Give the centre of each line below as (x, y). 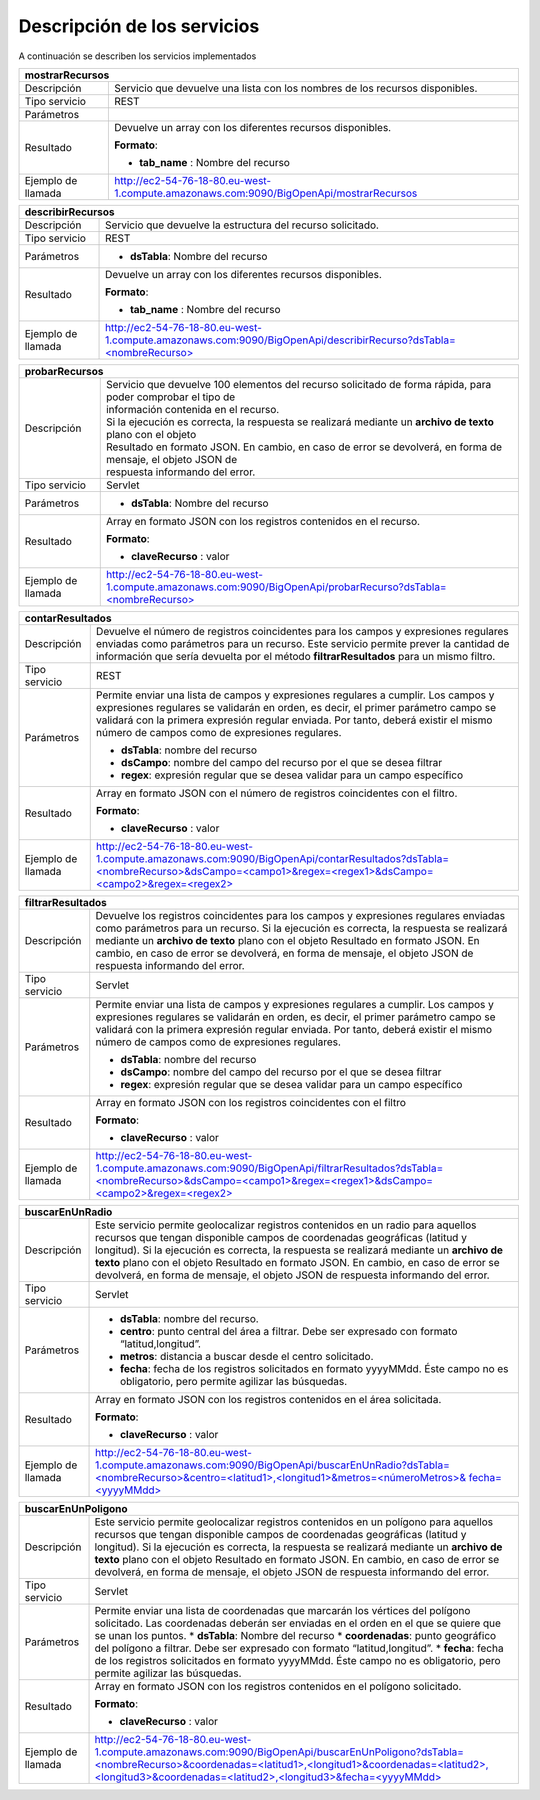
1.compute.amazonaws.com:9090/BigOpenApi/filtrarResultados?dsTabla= (269, 1168)
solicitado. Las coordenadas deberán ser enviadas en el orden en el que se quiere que (298, 1623)
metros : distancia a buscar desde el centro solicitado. (247, 1356)
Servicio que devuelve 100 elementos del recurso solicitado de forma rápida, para (298, 384)
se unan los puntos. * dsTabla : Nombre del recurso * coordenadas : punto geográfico (295, 1635)
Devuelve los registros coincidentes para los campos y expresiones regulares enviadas (300, 915)
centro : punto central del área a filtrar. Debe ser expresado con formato (289, 1331)
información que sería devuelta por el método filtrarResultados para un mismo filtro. (295, 656)
